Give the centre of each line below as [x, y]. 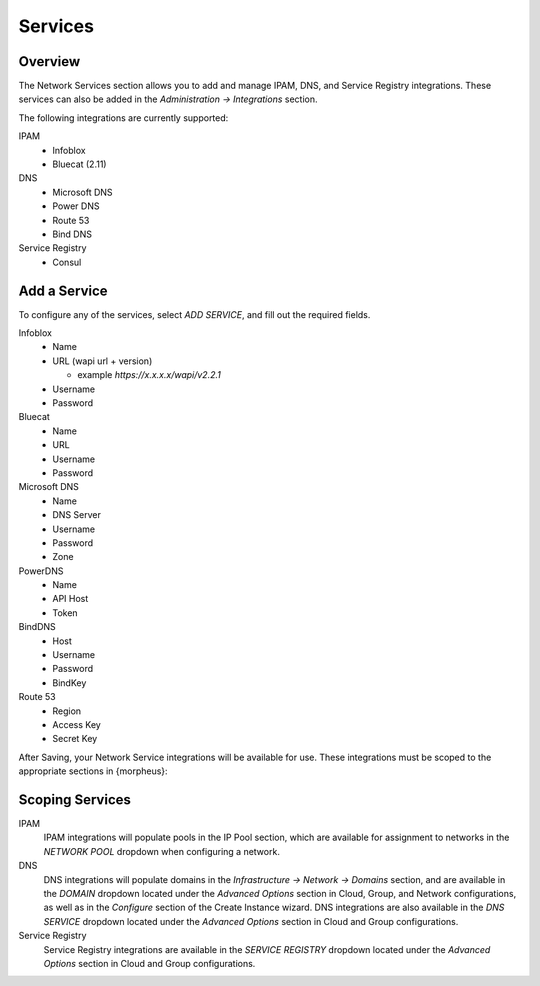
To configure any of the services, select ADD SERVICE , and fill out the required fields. [194, 314]
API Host [70, 599]
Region [67, 711]
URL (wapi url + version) [102, 361]
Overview [49, 61]
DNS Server [77, 515]
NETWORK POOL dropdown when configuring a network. [161, 851]
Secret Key [75, 739]
